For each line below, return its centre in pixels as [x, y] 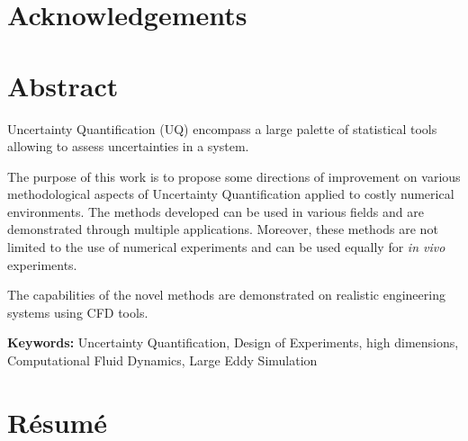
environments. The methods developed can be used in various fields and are [216, 211]
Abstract [63, 85]
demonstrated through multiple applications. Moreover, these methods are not [223, 229]
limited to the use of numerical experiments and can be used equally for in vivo [226, 247]
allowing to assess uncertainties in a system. [128, 146]
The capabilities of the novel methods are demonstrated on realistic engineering [226, 295]
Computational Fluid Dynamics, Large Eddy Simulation [162, 360]
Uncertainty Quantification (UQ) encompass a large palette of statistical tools [222, 128]
